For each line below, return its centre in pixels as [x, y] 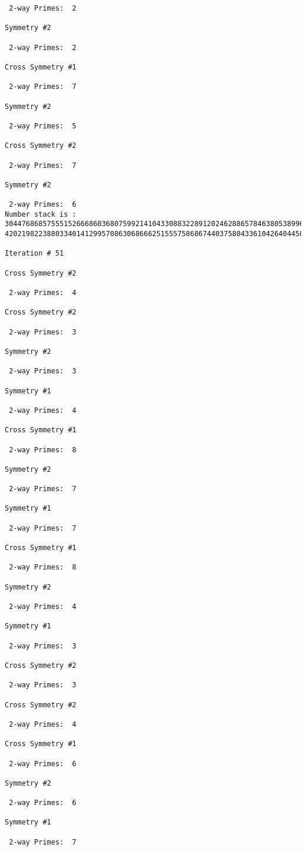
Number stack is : [41, 214]
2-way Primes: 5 [43, 126]
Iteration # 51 [34, 254]
